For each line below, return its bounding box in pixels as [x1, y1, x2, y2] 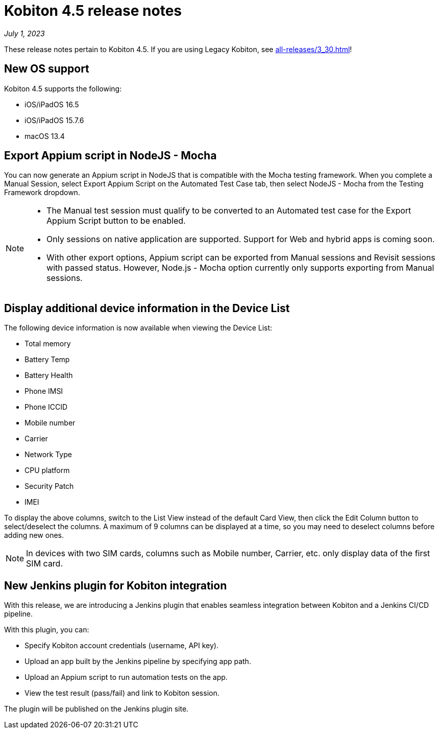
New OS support [4, 62, 89, 76]
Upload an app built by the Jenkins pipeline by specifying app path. [25, 657, 251, 666]
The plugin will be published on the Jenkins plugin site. [4, 704, 189, 714]
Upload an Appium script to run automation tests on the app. [25, 673, 228, 682]
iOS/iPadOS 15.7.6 [25, 115, 84, 125]
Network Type [25, 450, 72, 459]
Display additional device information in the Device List [4, 301, 290, 315]
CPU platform [25, 466, 70, 475]
